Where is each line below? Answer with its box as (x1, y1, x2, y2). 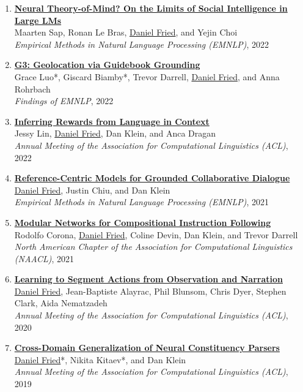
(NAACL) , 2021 (14, 252, 75, 265)
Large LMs (14, 13, 62, 26)
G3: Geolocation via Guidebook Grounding (14, 58, 200, 71)
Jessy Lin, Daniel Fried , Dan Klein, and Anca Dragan (14, 127, 216, 140)
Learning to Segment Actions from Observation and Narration (14, 273, 283, 285)
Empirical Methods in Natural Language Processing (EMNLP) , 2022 (14, 37, 269, 50)
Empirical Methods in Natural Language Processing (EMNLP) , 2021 (14, 195, 269, 208)
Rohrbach (14, 82, 51, 95)
